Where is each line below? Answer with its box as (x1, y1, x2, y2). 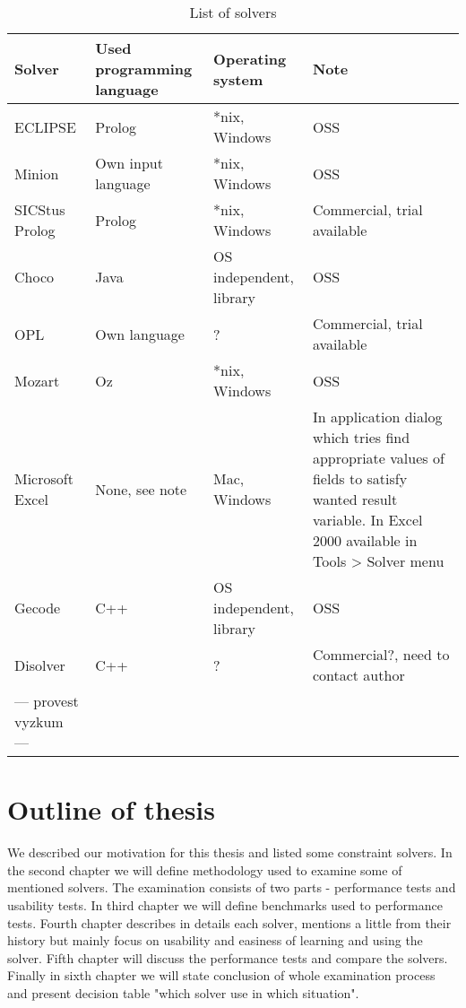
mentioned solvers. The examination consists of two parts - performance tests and (7, 878, 456, 897)
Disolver (14, 654, 65, 675)
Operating (213, 48, 287, 69)
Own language (95, 323, 185, 344)
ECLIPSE (14, 116, 76, 137)
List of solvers (189, 2, 277, 22)
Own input (95, 152, 163, 173)
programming (95, 58, 193, 79)
